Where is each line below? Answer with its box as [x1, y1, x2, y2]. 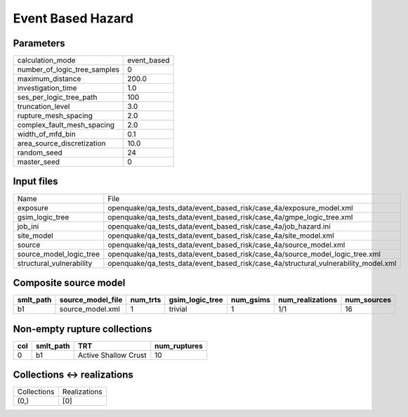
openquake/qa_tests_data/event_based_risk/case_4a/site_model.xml [107, 231, 334, 240]
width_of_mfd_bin [17, 129, 77, 139]
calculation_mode [17, 56, 77, 65]
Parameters [13, 37, 65, 49]
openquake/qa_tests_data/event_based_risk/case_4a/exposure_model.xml [107, 203, 354, 212]
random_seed [17, 148, 62, 158]
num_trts [130, 295, 162, 305]
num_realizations [278, 295, 337, 305]
